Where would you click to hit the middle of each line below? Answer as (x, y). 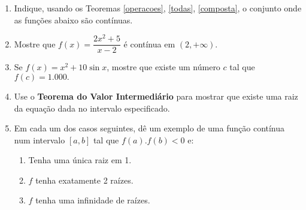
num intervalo (40, 139)
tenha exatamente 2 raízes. (84, 180)
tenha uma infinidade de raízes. (93, 200)
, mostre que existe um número (163, 67)
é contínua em (149, 43)
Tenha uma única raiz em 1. (80, 160)
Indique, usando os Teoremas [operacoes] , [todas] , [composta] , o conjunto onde (158, 8)
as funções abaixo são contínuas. (73, 19)
